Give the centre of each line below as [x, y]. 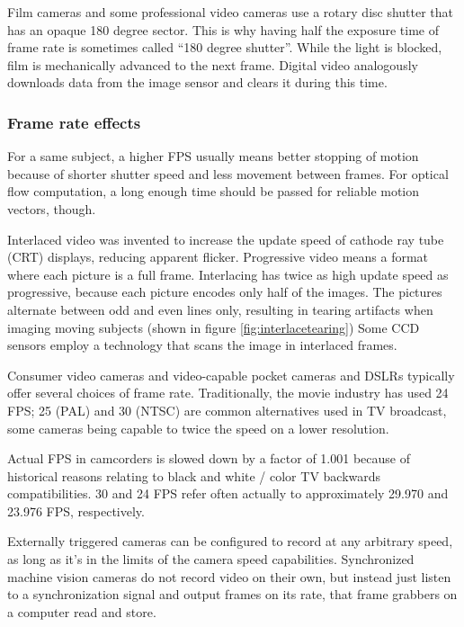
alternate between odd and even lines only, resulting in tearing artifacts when [220, 309]
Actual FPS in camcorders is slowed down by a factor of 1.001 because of [209, 458]
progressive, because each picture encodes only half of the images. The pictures [225, 292]
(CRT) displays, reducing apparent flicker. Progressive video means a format [218, 257]
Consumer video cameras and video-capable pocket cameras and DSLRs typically [231, 375]
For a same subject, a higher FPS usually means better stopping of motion [213, 156]
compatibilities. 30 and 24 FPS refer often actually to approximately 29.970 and [228, 493]
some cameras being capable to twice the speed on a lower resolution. [198, 428]
